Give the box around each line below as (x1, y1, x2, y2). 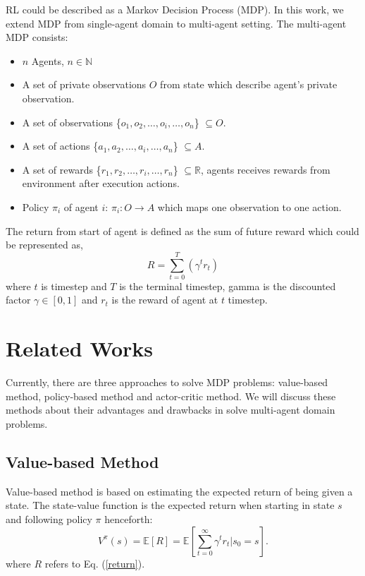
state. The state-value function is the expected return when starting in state (6, 498, 335, 512)
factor (6, 292, 31, 307)
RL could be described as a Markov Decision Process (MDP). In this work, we (6, 2, 344, 16)
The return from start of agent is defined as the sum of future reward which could (6, 223, 359, 238)
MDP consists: (6, 30, 68, 44)
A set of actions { (22, 138, 99, 153)
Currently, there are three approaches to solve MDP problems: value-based (6, 375, 328, 390)
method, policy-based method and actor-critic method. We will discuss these (6, 388, 336, 403)
